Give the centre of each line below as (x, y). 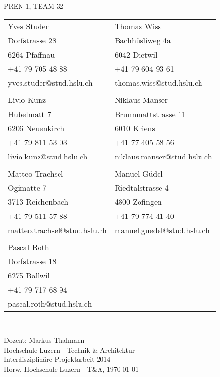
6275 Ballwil (29, 275)
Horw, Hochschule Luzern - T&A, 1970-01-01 (71, 368)
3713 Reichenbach (38, 201)
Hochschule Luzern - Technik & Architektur (70, 349)
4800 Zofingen (138, 201)
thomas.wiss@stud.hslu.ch (159, 82)
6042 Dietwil (136, 54)
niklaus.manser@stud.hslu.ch (163, 156)
